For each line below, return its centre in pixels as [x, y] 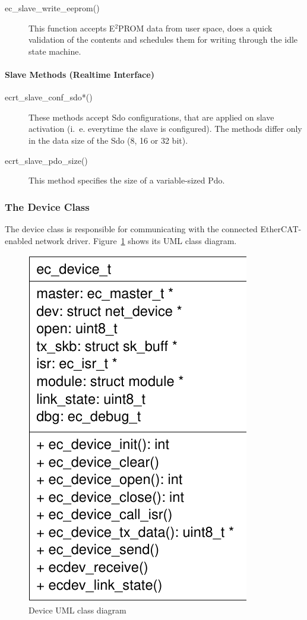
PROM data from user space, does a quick [195, 28]
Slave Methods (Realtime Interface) [80, 74]
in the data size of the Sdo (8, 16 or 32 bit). [108, 140]
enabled [19, 240]
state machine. [55, 51]
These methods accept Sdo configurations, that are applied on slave [151, 117]
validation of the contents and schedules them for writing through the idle [163, 39]
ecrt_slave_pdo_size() [46, 160]
